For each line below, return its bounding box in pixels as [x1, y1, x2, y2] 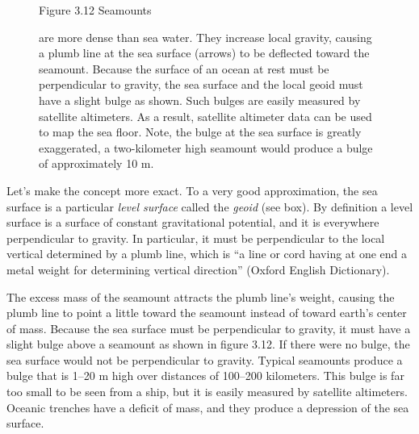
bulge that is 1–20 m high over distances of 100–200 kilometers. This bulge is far [6, 367, 404, 384]
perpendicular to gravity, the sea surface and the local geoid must [39, 76, 363, 93]
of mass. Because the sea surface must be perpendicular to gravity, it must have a [6, 319, 411, 336]
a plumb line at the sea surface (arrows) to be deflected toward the [39, 44, 370, 61]
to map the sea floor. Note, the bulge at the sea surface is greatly [39, 123, 362, 140]
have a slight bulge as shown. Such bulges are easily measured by [39, 91, 361, 108]
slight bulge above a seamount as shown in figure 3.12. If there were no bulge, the [6, 336, 410, 353]
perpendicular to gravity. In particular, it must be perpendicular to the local [6, 229, 385, 246]
